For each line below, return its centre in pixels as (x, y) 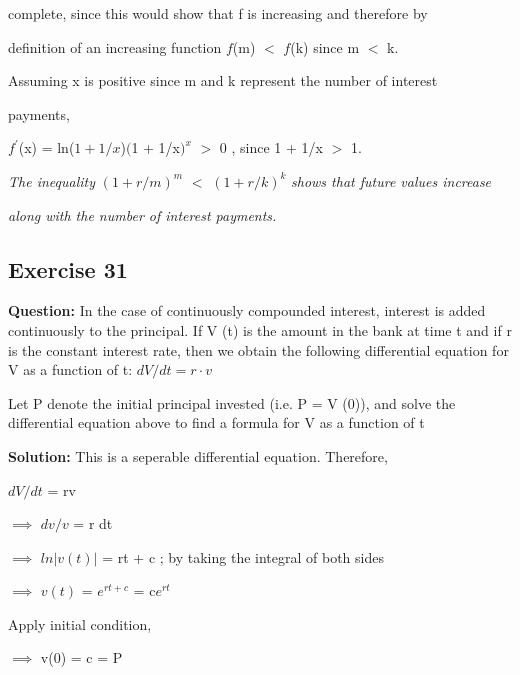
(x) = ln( (46, 147)
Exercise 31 (68, 268)
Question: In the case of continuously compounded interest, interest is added (247, 310)
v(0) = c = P (81, 657)
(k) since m (325, 46)
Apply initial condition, (80, 623)
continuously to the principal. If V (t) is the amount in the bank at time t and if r (260, 329)
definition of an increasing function (115, 46)
